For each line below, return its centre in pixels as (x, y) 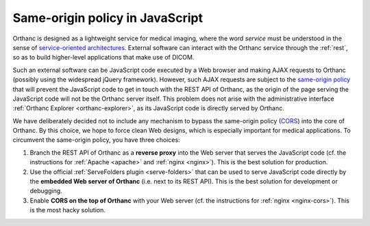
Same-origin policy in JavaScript (108, 18)
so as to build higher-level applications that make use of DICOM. (103, 58)
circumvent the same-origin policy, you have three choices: (97, 140)
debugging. (46, 191)
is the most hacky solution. (67, 210)
